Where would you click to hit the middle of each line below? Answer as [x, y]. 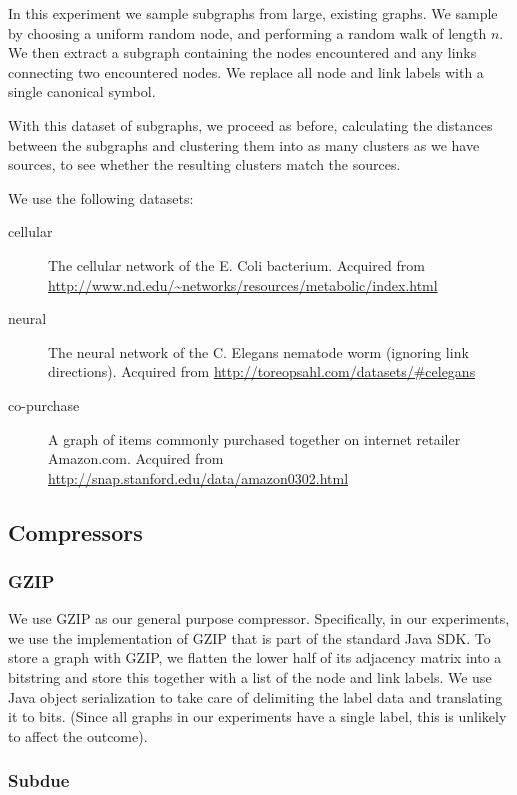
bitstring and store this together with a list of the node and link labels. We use [250, 677]
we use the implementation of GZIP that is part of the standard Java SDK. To [249, 637]
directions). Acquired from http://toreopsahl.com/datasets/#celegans [262, 371]
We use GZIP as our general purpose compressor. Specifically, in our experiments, [259, 618]
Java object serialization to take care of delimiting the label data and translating [255, 696]
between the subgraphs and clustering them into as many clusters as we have [244, 144]
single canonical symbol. [82, 91]
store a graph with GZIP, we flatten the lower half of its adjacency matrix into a [255, 657]
